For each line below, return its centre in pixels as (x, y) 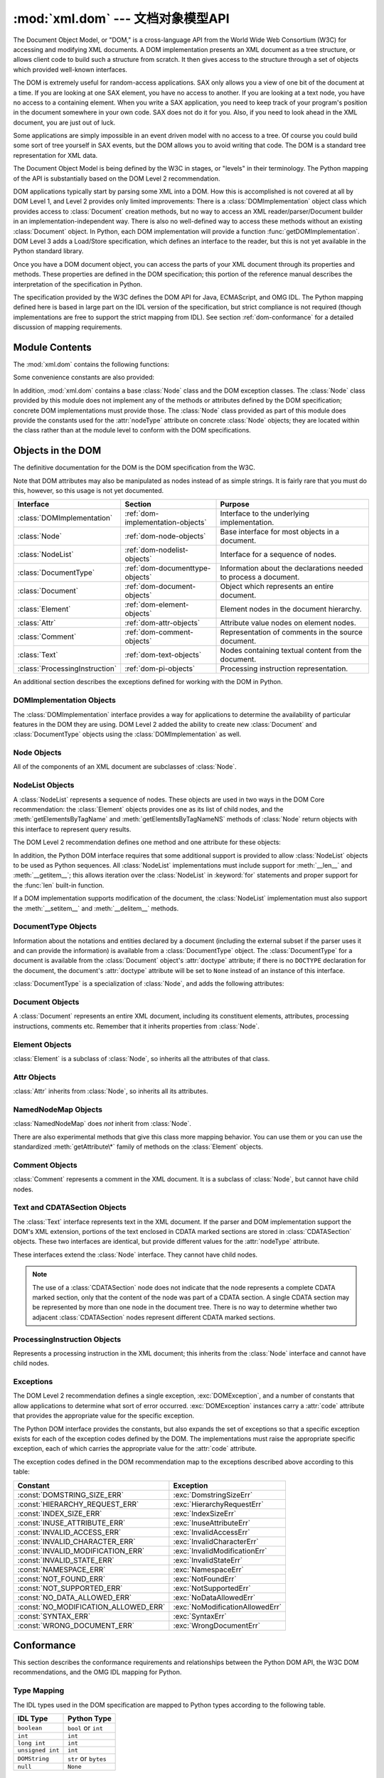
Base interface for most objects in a (279, 532)
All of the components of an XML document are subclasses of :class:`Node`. (125, 767)
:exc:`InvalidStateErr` (208, 1560)
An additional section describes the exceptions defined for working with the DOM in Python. (148, 682)
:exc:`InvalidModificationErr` (220, 1550)
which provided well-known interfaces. (70, 69)
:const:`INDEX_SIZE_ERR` (60, 1513)
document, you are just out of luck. (64, 122)
